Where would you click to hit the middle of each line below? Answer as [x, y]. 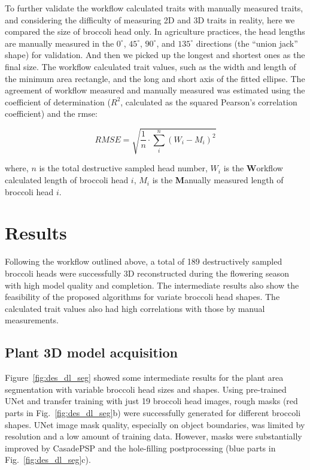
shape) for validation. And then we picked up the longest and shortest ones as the [155, 55]
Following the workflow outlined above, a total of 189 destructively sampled [144, 261]
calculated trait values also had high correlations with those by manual [135, 308]
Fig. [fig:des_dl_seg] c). [48, 460]
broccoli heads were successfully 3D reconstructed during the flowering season [147, 273]
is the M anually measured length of [218, 180]
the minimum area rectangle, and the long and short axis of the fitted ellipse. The [155, 78]
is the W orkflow [253, 168]
